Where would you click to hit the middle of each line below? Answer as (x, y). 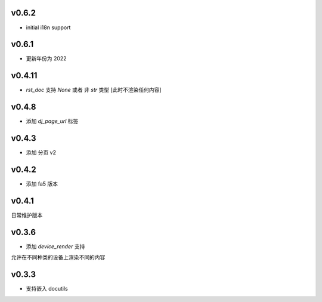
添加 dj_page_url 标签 (52, 121)
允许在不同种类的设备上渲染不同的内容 (58, 257)
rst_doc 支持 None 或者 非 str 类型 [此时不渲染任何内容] (94, 90)
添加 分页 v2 (41, 153)
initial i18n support (48, 27)
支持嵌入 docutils (47, 289)
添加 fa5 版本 (42, 184)
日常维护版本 (27, 215)
